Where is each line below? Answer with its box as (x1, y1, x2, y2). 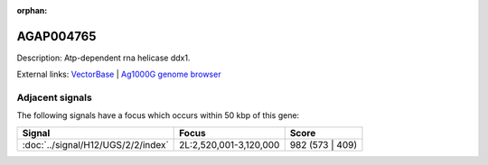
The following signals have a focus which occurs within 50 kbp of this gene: (16, 110, 300, 121)
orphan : (16, 5, 48, 15)
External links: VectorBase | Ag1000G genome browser (16, 69, 221, 80)
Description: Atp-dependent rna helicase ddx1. (16, 52, 191, 63)
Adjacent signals (16, 91, 92, 104)
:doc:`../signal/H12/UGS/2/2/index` (22, 138, 169, 151)
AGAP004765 (16, 28, 97, 44)
